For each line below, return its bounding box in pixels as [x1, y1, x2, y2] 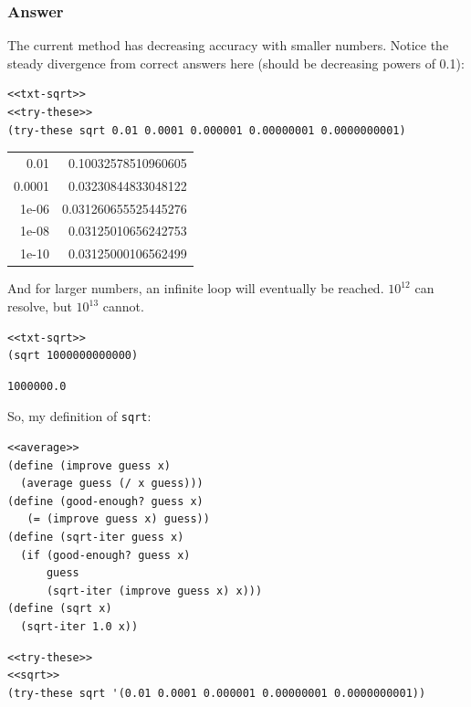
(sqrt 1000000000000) [7, 349, 139, 363]
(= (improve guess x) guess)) [26, 512, 210, 526]
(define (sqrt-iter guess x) [7, 531, 184, 543]
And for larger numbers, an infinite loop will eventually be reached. [7, 279, 384, 298]
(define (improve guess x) [7, 459, 171, 472]
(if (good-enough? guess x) [20, 548, 191, 562]
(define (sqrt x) [7, 602, 112, 616]
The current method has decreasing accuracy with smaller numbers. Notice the [7, 36, 449, 55]
